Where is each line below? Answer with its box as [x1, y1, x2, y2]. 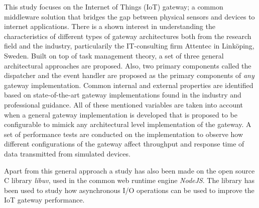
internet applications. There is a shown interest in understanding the [4, 21, 215, 31]
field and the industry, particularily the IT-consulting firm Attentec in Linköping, [4, 40, 254, 51]
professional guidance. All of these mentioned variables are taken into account [4, 99, 243, 109]
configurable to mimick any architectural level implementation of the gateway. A [4, 119, 251, 129]
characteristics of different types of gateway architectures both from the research [4, 30, 251, 41]
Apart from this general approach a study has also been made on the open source [4, 165, 255, 175]
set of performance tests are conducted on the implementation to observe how [4, 128, 243, 139]
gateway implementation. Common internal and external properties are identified [4, 79, 253, 90]
